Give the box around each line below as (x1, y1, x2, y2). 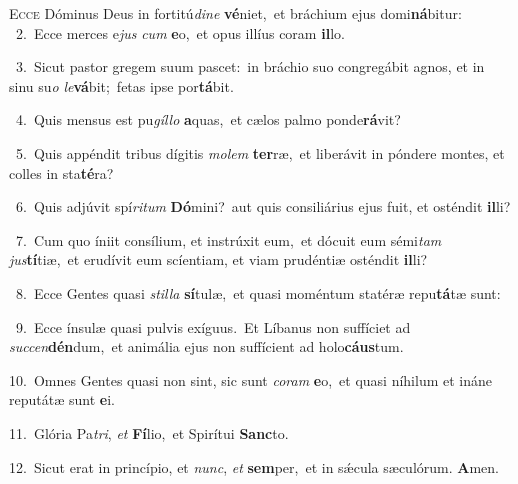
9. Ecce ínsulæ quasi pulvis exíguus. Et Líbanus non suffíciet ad (15, 316, 411, 337)
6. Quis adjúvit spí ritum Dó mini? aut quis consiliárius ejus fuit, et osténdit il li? (15, 196, 511, 217)
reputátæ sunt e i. (9, 389, 115, 410)
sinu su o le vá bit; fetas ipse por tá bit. (9, 75, 234, 96)
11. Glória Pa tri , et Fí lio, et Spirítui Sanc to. (9, 422, 289, 443)
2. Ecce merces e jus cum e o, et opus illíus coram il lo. (15, 22, 345, 43)
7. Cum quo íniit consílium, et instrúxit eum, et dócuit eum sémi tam (15, 229, 442, 250)
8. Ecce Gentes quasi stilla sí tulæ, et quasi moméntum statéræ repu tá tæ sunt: (15, 282, 501, 303)
